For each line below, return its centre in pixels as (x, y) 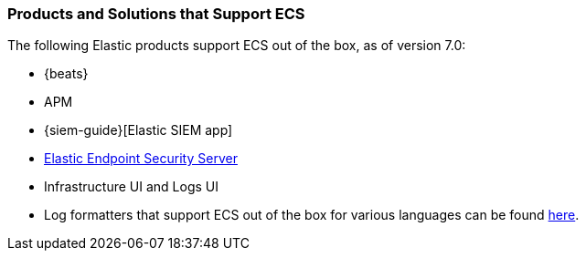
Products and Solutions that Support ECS (156, 14)
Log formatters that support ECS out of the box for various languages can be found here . (312, 215)
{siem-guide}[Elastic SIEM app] (139, 130)
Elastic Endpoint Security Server (141, 159)
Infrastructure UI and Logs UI (132, 187)
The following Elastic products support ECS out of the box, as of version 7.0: (237, 46)
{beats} (66, 74)
